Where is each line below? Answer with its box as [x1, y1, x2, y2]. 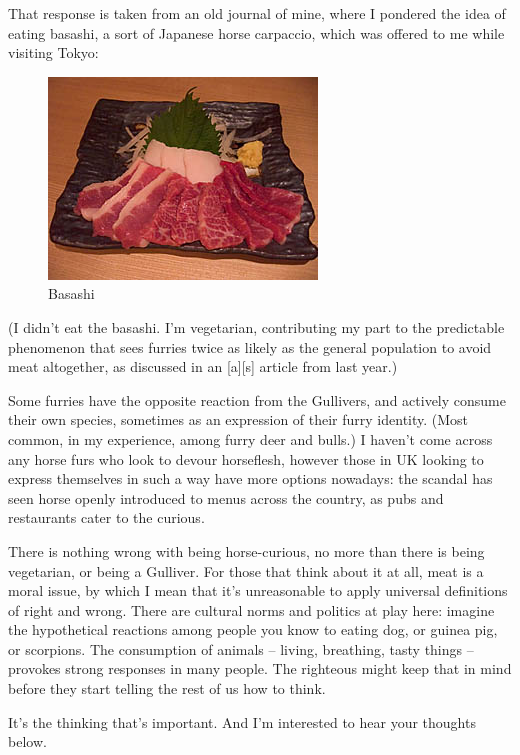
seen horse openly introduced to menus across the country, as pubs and [8, 487, 444, 508]
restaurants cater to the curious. [8, 507, 205, 528]
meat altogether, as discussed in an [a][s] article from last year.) [8, 356, 398, 377]
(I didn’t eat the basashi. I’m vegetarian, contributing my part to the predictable [8, 316, 505, 337]
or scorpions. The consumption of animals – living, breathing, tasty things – [8, 638, 474, 659]
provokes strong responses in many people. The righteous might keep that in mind [8, 658, 512, 679]
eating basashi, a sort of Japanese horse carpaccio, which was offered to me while [8, 22, 505, 43]
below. [8, 731, 47, 752]
